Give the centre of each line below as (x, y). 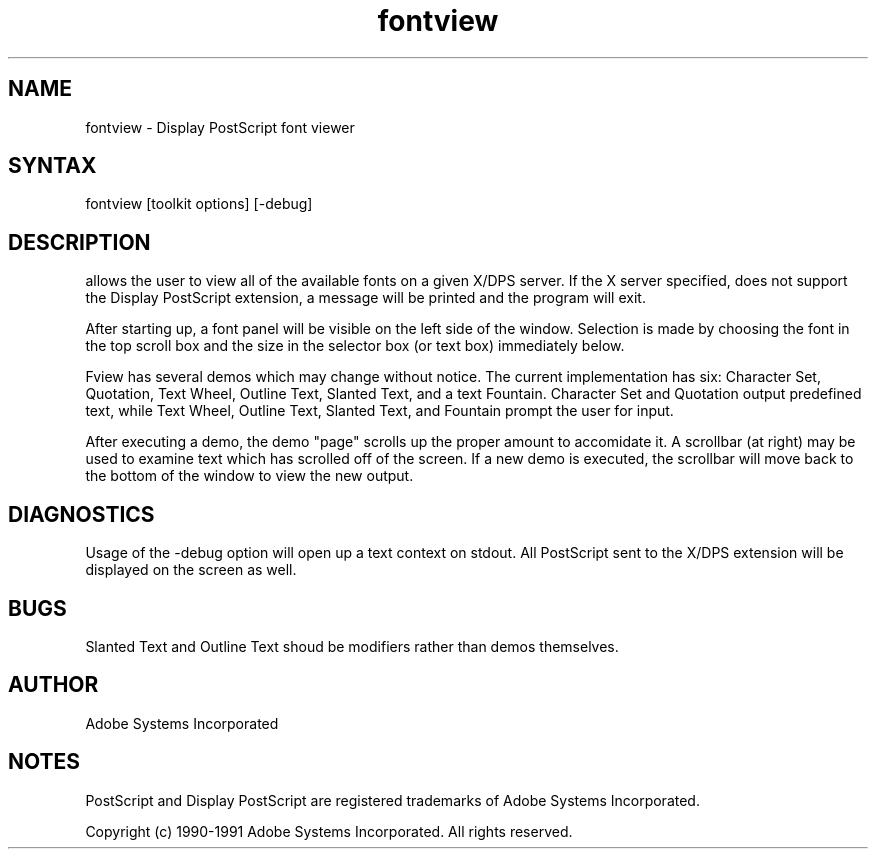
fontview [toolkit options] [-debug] (199, 204)
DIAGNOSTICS (81, 514)
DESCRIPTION (79, 242)
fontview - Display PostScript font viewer (220, 127)
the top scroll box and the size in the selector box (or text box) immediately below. (355, 346)
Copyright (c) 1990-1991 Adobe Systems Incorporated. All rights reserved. (329, 831)
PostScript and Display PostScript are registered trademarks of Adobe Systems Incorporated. (392, 800)
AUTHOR (53, 685)
